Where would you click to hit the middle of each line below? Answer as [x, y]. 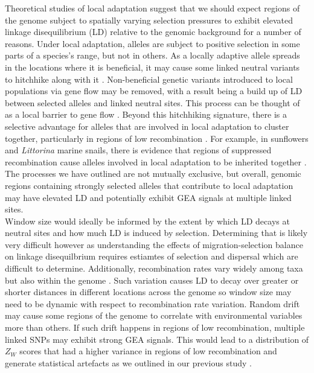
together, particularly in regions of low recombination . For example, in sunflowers [157, 138]
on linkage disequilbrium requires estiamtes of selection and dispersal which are [152, 256]
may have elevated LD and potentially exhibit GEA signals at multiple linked [148, 197]
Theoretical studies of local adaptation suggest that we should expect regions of [152, 8]
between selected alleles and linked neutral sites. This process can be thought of [152, 102]
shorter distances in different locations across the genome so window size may [148, 292]
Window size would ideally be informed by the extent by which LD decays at [147, 221]
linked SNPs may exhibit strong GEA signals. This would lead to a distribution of [157, 339]
